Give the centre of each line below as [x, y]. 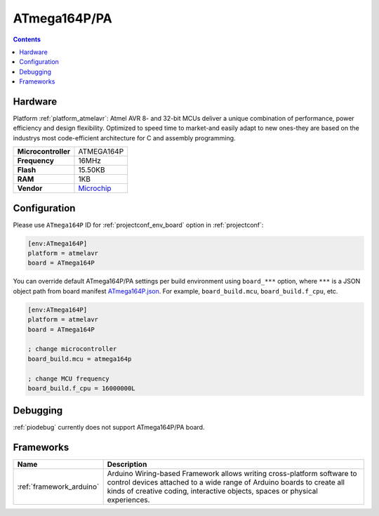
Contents [27, 39]
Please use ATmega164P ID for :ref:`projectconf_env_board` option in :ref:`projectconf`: [138, 225]
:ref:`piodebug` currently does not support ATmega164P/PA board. [109, 428]
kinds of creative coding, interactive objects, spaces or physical [213, 491]
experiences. [128, 500]
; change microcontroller [72, 349]
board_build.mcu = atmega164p [80, 359]
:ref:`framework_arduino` [58, 487]
